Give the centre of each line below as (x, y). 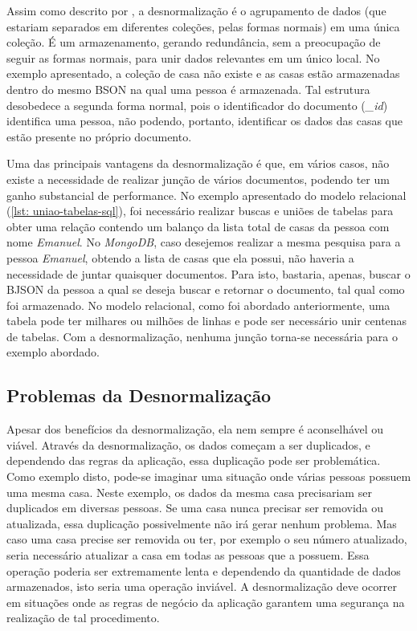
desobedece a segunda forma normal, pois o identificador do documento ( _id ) (197, 105)
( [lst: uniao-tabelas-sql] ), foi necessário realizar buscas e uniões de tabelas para (200, 211)
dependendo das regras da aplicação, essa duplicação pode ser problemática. (194, 460)
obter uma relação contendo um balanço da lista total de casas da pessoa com (198, 226)
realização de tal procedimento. (83, 618)
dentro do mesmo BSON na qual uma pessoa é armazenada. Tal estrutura (188, 89)
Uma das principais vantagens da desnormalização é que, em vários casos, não (198, 163)
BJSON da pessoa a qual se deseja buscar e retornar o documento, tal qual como (206, 289)
